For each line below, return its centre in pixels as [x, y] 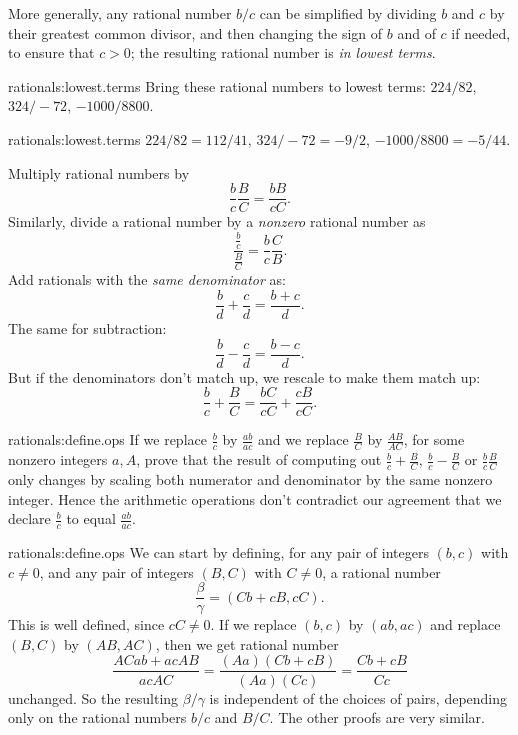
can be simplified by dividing [348, 13]
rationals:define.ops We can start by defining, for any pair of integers [218, 552]
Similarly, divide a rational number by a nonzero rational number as [217, 221]
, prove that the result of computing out [259, 459]
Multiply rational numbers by [99, 172]
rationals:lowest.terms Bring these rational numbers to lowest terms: [217, 85]
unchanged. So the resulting [93, 697]
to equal [91, 518]
